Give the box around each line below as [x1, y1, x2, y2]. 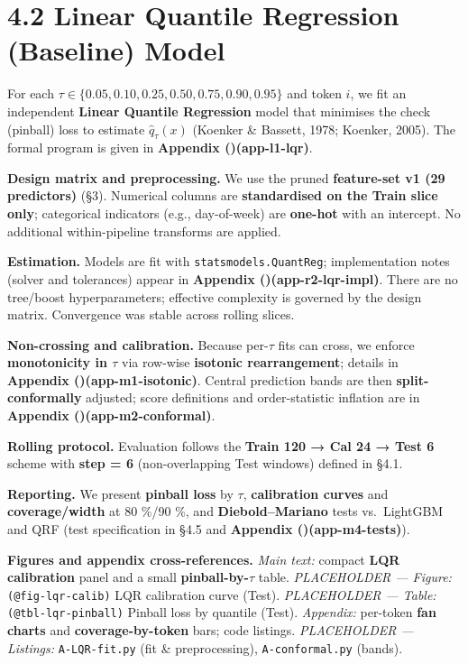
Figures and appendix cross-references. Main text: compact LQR [7, 549, 400, 568]
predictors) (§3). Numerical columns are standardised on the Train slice [7, 186, 438, 205]
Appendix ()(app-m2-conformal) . [7, 406, 216, 425]
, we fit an [350, 84, 407, 103]
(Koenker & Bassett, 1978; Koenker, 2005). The [192, 119, 456, 138]
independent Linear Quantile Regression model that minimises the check [7, 101, 431, 120]
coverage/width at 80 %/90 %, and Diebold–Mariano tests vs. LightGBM [7, 502, 444, 521]
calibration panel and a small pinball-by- [7, 567, 249, 586]
